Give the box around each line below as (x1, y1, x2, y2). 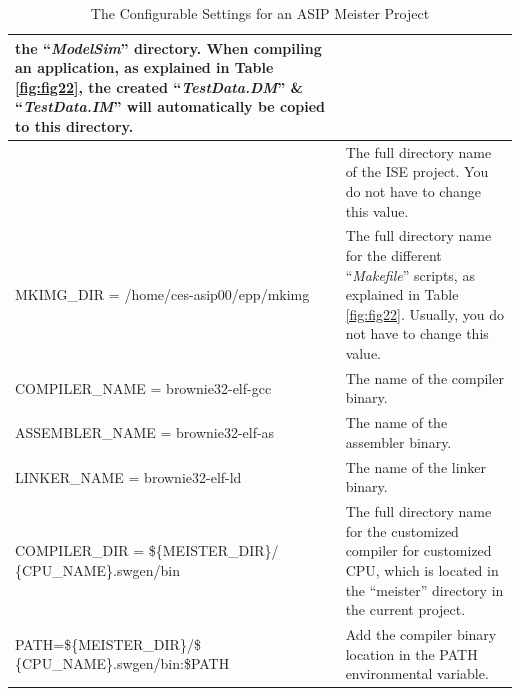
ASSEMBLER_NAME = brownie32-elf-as (15, 422, 275, 443)
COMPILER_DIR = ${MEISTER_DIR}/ (15, 540, 279, 561)
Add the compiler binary (345, 623, 497, 644)
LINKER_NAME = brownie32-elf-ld (15, 466, 242, 487)
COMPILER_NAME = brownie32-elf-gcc (15, 377, 272, 398)
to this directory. (15, 115, 134, 136)
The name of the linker (345, 456, 487, 477)
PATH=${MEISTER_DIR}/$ (15, 633, 201, 654)
